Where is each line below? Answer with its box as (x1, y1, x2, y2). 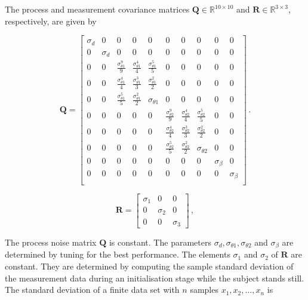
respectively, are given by (5, 14, 97, 27)
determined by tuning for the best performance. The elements (5, 248, 230, 261)
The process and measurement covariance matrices (5, 3, 190, 15)
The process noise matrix (5, 235, 97, 248)
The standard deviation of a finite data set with (5, 283, 180, 296)
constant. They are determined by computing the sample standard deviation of (5, 260, 294, 273)
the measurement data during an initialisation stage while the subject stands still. (5, 271, 304, 284)
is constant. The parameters (109, 235, 211, 248)
